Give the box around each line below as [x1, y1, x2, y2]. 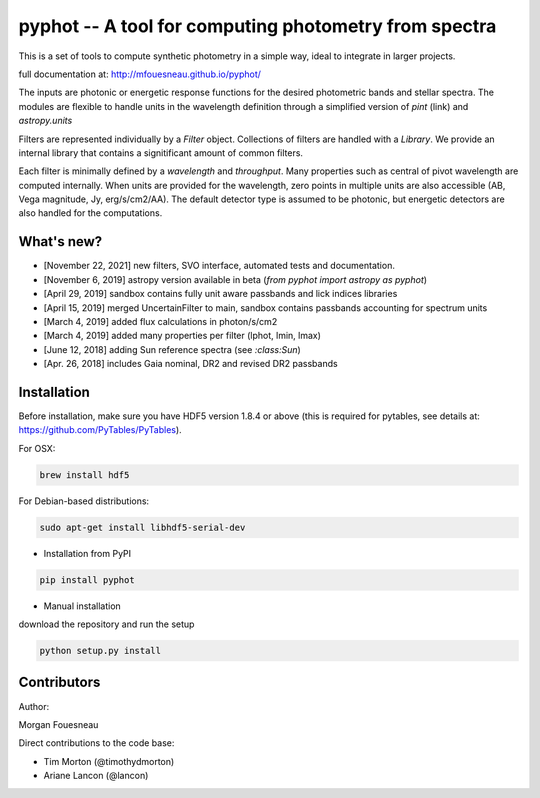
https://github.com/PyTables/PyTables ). [18, 424, 182, 436]
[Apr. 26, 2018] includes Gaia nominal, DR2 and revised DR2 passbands [43, 358, 339, 370]
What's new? [18, 233, 103, 250]
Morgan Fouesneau [18, 718, 99, 730]
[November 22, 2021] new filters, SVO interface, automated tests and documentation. [43, 260, 395, 272]
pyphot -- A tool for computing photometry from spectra [18, 15, 497, 37]
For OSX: [18, 442, 56, 454]
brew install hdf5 [39, 469, 130, 480]
